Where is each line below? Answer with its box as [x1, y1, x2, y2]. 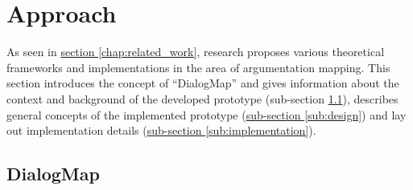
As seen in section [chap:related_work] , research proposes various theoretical [6, 43, 385, 60]
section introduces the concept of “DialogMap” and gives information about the [6, 75, 399, 91]
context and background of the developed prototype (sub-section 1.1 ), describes [6, 90, 399, 107]
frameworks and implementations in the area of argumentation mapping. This [6, 59, 390, 75]
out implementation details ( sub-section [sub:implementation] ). [6, 122, 316, 139]
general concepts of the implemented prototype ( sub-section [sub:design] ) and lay [6, 106, 407, 123]
